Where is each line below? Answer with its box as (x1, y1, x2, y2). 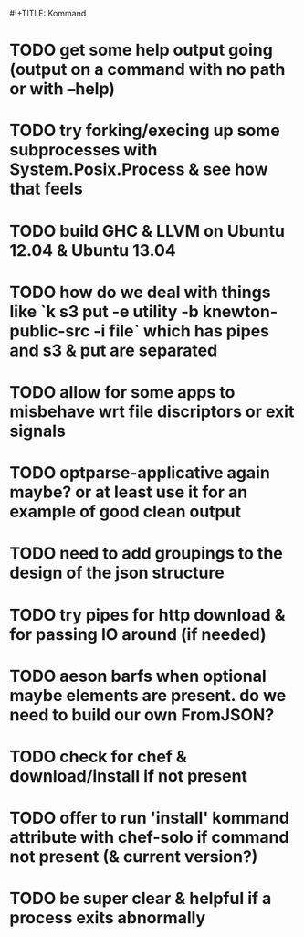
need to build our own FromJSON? (9, 704, 275, 725)
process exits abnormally (9, 908, 206, 929)
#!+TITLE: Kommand (9, 8, 87, 18)
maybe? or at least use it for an (9, 482, 248, 503)
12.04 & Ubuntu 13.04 (9, 240, 176, 261)
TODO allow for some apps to (9, 381, 236, 402)
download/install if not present (9, 765, 248, 786)
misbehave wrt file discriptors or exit (9, 401, 295, 421)
